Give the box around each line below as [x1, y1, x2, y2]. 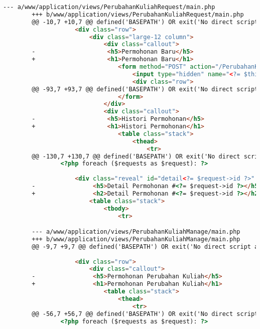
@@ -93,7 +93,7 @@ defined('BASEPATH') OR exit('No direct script [32, 85, 258, 93]
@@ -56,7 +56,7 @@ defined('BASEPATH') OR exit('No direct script [32, 310, 258, 317]
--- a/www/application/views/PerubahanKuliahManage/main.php [32, 228, 240, 236]
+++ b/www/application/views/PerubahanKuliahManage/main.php [32, 235, 240, 243]
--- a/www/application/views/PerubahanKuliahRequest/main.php [3, 4, 215, 11]
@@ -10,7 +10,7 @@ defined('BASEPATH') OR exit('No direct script [32, 18, 258, 26]
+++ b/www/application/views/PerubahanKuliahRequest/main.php [32, 11, 244, 18]
